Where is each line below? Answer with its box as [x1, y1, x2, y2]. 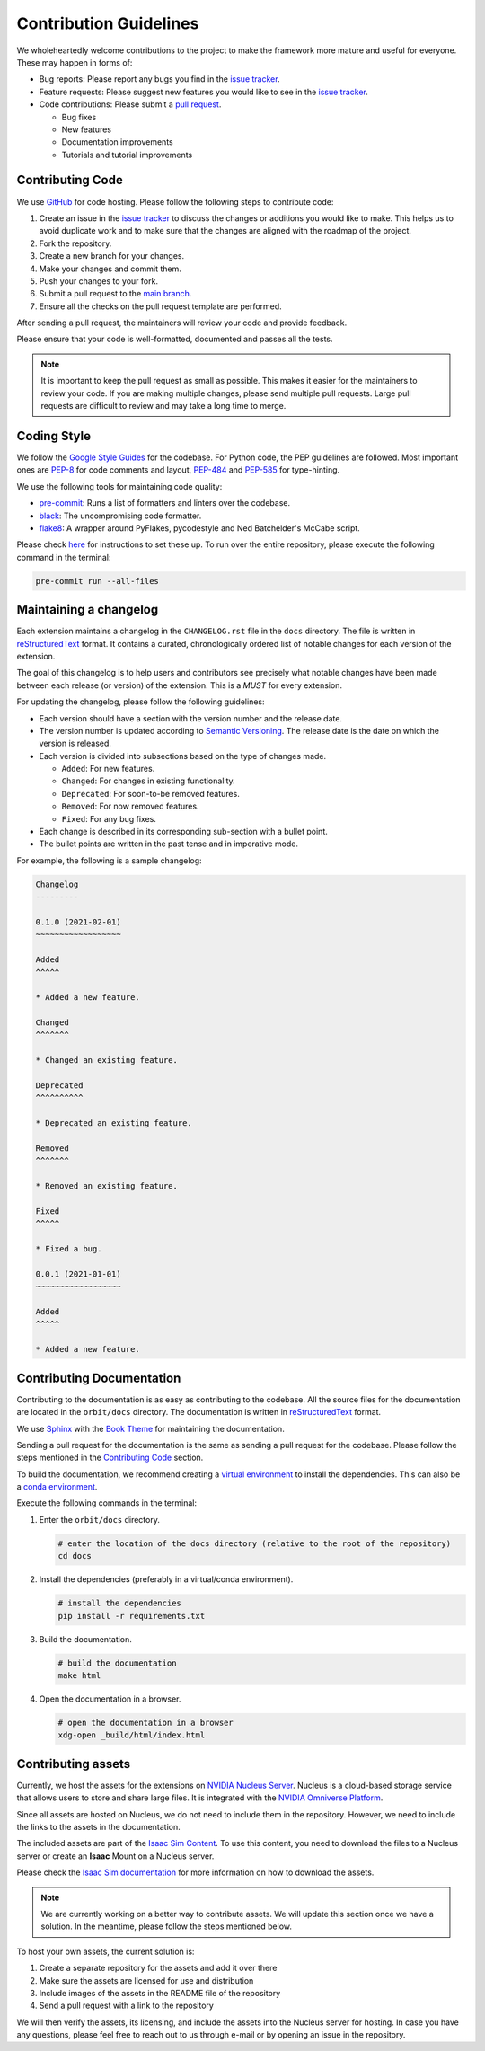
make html [57, 1670, 101, 1680]
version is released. [39, 738, 112, 749]
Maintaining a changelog [16, 602, 159, 617]
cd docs [57, 1551, 92, 1561]
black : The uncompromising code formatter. [39, 510, 202, 521]
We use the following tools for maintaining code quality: [16, 481, 223, 491]
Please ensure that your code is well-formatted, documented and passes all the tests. [16, 333, 333, 345]
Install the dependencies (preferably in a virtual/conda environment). [39, 1574, 294, 1585]
